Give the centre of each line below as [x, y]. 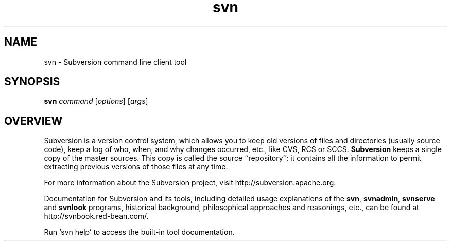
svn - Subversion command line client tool [115, 62]
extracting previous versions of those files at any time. [136, 167]
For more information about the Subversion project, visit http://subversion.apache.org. [190, 183]
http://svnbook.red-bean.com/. [96, 216]
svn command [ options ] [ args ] [96, 101]
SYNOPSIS [32, 82]
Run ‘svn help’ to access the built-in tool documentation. [139, 232]
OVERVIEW [33, 121]
